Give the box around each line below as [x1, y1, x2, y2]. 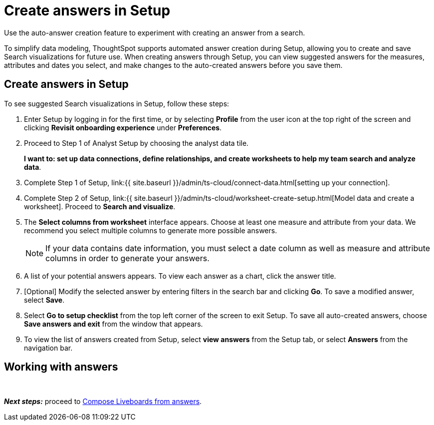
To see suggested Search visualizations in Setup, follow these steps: [4, 99, 229, 108]
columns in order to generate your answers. [45, 253, 210, 263]
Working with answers [4, 361, 118, 374]
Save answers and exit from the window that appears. [24, 319, 203, 328]
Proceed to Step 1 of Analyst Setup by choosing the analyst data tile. [24, 138, 249, 147]
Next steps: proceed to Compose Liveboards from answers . [4, 397, 202, 406]
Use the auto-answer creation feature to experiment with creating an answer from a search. [4, 28, 305, 37]
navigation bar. [24, 343, 73, 352]
